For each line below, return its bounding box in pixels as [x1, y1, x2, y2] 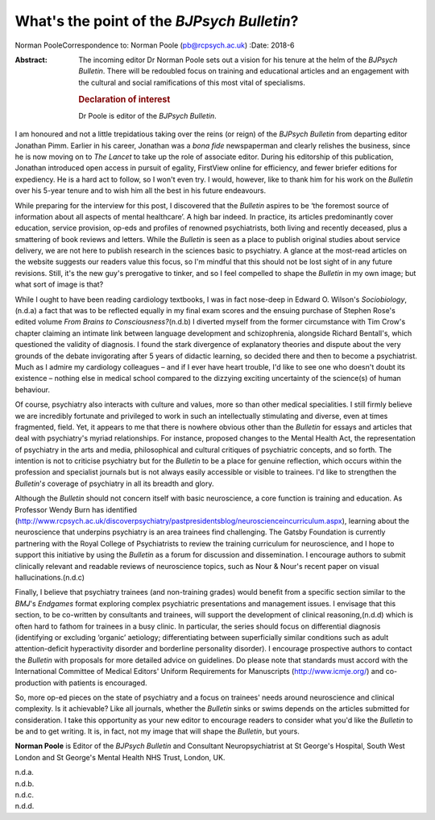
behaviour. [14, 384, 51, 395]
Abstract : [14, 55, 48, 65]
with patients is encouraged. [52, 678, 148, 688]
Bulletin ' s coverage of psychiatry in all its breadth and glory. [14, 479, 214, 488]
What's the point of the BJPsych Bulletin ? [14, 12, 299, 30]
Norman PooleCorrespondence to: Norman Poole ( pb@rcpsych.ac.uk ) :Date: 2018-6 [14, 40, 295, 50]
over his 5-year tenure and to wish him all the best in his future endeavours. [14, 186, 266, 195]
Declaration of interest [78, 94, 171, 105]
